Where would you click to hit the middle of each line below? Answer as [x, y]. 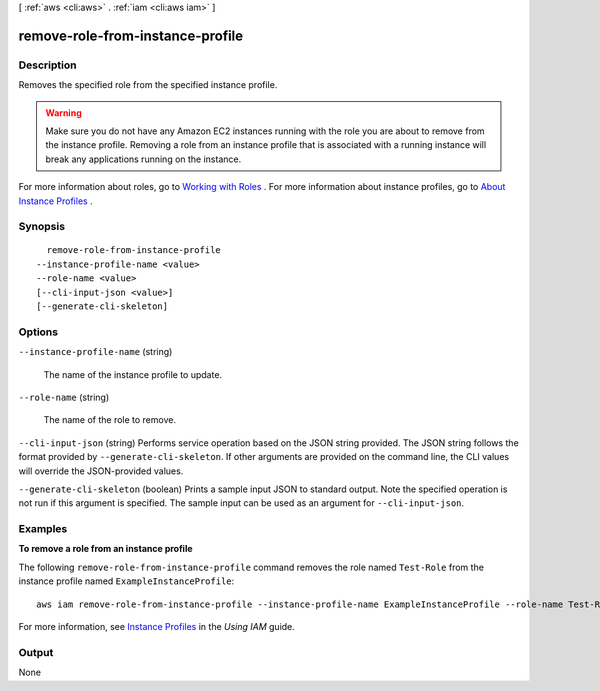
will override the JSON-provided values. [101, 471]
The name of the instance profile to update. [133, 374]
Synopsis [41, 227]
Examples [43, 529]
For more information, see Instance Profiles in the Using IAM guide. [156, 626]
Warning [63, 112]
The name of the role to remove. [110, 420]
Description [47, 65]
